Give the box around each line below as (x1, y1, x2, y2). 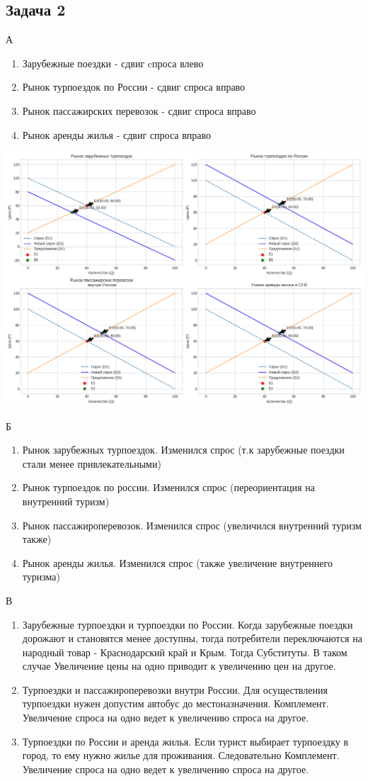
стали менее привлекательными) (22, 456, 161, 471)
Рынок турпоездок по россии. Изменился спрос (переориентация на (22, 480, 315, 495)
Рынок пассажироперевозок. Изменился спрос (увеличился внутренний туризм (22, 517, 362, 532)
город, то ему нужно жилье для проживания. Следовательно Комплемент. (22, 748, 340, 763)
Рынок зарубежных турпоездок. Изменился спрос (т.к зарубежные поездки (22, 442, 345, 457)
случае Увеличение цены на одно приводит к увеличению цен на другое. (22, 658, 336, 673)
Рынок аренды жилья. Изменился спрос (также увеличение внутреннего (22, 555, 333, 570)
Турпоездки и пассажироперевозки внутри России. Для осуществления (22, 682, 328, 697)
